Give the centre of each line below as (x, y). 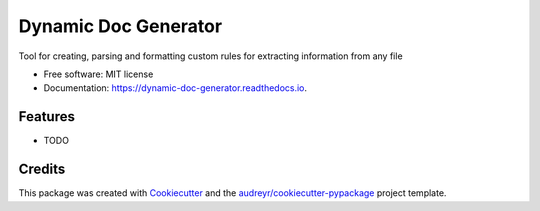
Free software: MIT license (98, 74)
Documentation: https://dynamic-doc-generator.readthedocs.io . (175, 88)
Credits (42, 169)
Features (46, 116)
